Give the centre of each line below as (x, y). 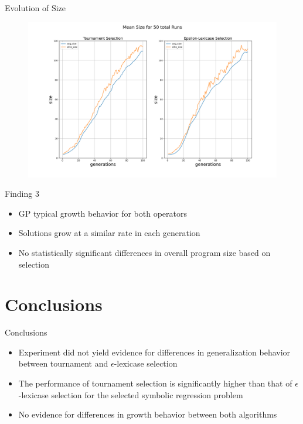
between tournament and (63, 363)
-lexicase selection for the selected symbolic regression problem (131, 394)
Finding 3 (22, 194)
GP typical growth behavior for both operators (103, 213)
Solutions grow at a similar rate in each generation (109, 233)
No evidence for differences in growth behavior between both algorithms (148, 414)
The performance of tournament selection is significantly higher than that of (155, 383)
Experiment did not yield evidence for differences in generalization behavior (154, 352)
